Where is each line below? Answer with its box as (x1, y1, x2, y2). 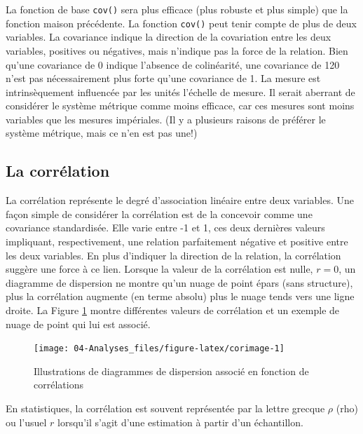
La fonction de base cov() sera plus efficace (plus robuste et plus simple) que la (6, 2, 348, 16)
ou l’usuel (6, 414, 47, 429)
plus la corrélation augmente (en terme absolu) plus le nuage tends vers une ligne (6, 289, 355, 304)
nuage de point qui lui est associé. (6, 316, 151, 331)
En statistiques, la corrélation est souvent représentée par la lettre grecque (6, 401, 325, 416)
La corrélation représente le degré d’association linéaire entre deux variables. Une (6, 193, 355, 208)
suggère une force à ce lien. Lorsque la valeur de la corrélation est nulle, (6, 262, 313, 276)
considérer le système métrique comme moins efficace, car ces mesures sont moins (6, 98, 355, 113)
